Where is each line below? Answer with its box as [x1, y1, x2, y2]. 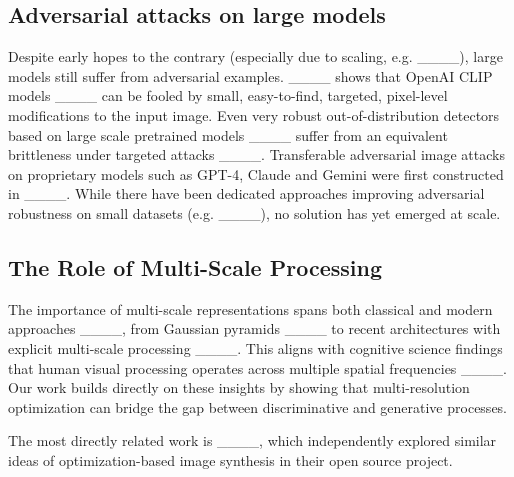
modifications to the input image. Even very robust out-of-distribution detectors [8, 104, 500, 125]
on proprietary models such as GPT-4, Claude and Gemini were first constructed [8, 163, 504, 184]
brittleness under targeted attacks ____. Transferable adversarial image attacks [8, 144, 505, 165]
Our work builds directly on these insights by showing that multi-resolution [8, 377, 470, 398]
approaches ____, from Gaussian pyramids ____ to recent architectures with [8, 318, 501, 339]
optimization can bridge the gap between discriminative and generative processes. [8, 396, 507, 417]
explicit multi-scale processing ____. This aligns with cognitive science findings [8, 337, 503, 358]
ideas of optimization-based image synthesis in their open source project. [8, 449, 453, 470]
